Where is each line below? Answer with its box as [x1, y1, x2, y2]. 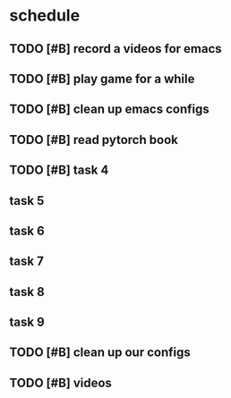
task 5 [9, 193, 45, 208]
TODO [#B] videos [9, 375, 112, 390]
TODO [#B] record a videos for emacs [9, 41, 222, 56]
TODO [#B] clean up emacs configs [9, 102, 210, 117]
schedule [9, 5, 81, 26]
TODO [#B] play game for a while [9, 71, 195, 86]
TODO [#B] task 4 [9, 163, 109, 178]
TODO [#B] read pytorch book [9, 131, 179, 148]
